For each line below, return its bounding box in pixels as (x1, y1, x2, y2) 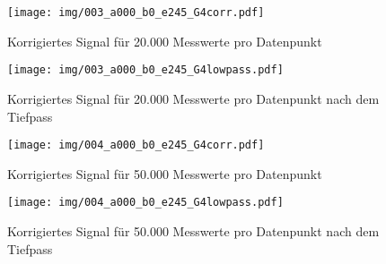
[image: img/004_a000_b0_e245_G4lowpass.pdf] (7, 196, 284, 209)
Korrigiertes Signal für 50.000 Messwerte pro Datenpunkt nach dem (7, 222, 380, 240)
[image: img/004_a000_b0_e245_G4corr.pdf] (7, 139, 265, 152)
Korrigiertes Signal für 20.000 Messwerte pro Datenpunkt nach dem (7, 89, 380, 107)
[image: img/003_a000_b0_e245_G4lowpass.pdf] (7, 64, 284, 77)
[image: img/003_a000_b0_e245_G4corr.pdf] (7, 6, 265, 19)
